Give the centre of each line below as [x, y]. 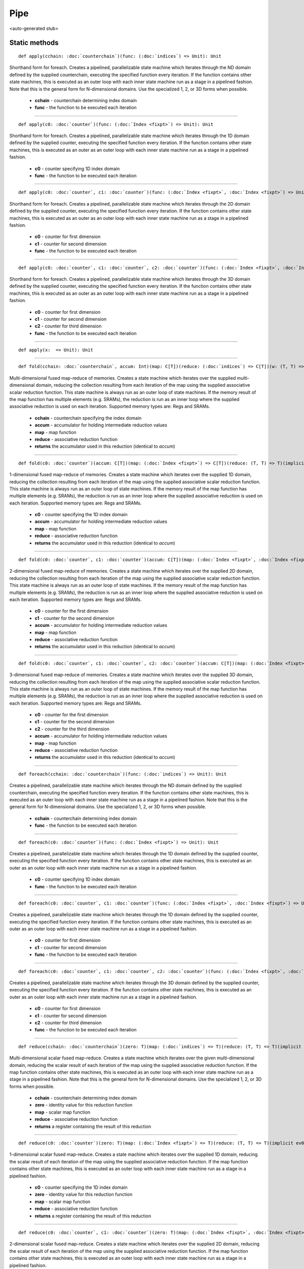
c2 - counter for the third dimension [72, 729]
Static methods [34, 43]
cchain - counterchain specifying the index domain [88, 418]
